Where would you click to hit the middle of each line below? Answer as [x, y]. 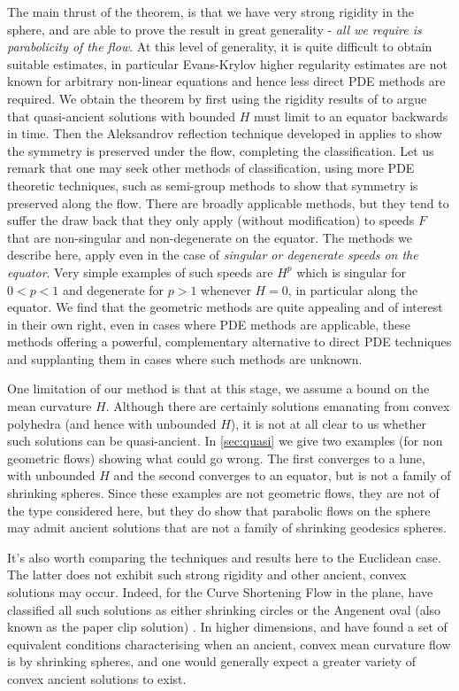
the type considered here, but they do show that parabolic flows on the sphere [219, 510]
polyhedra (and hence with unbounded [112, 423]
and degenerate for [114, 289]
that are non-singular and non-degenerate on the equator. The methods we [210, 237]
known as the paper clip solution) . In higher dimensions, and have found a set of [227, 627]
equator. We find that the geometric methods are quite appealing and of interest [225, 307]
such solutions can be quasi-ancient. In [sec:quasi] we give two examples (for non [225, 441]
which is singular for [352, 272]
